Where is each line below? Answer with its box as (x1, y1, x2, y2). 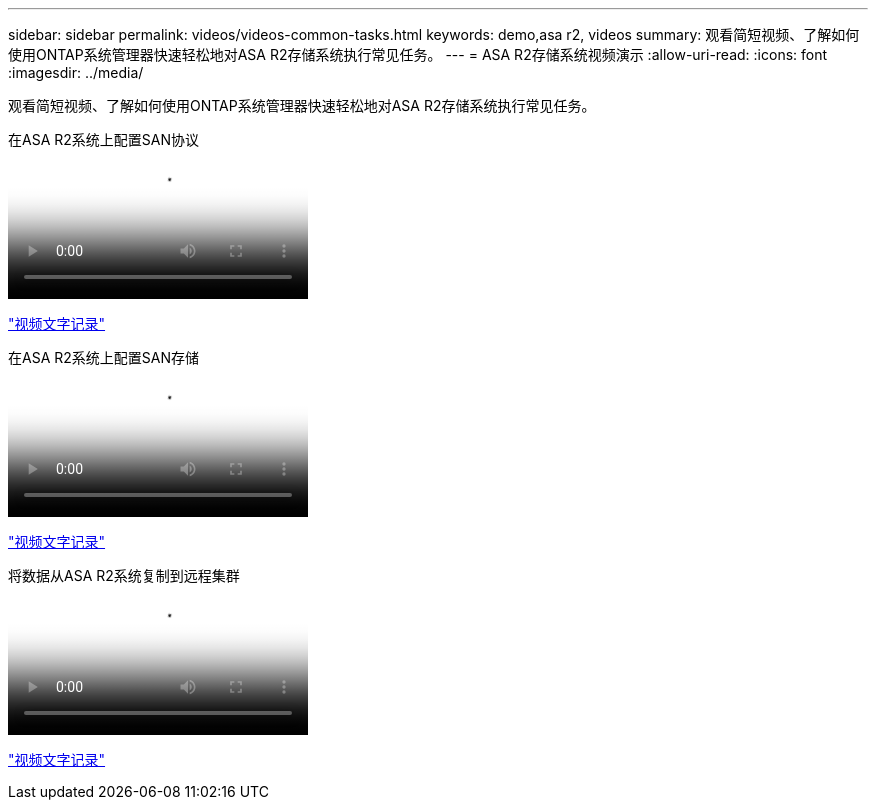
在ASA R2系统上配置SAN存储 (8, 349, 199, 366)
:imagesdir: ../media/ (8, 64, 144, 81)
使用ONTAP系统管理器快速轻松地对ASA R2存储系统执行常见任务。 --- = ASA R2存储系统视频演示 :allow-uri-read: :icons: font (8, 46, 828, 63)
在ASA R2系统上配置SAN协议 (8, 131, 199, 148)
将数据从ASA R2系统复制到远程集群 (8, 567, 240, 584)
